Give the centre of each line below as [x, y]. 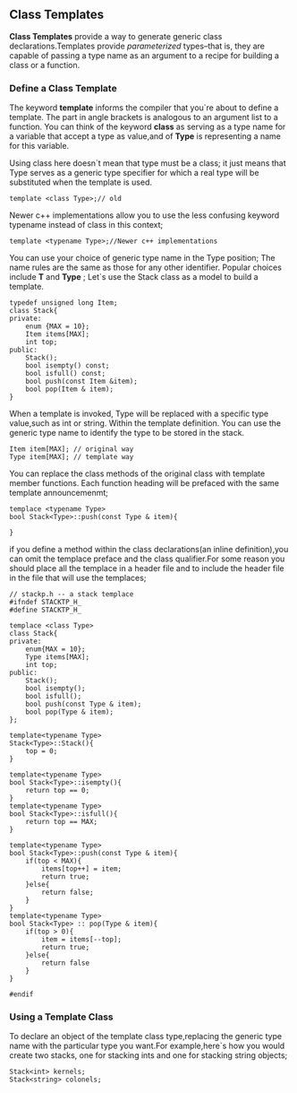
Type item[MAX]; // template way [72, 457]
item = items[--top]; [82, 940]
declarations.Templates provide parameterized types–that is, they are [137, 46]
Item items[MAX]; [58, 334]
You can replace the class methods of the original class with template [137, 473]
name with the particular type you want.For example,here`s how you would [147, 1046]
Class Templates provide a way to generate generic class [116, 36]
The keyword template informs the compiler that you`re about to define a [144, 108]
